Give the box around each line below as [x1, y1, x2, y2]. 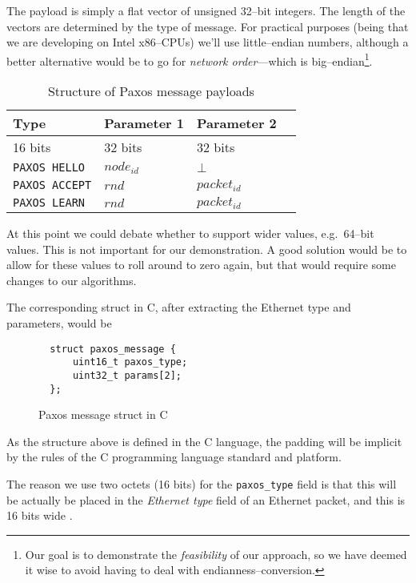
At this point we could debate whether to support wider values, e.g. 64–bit [6, 225, 374, 242]
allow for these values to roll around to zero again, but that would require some [6, 256, 396, 273]
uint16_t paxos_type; [72, 356, 188, 368]
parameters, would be [6, 315, 112, 331]
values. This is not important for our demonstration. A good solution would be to [6, 240, 407, 257]
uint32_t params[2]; [72, 369, 182, 381]
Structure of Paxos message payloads [47, 82, 254, 101]
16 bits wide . [6, 507, 73, 524]
